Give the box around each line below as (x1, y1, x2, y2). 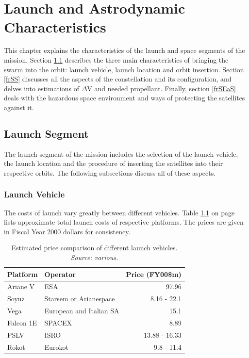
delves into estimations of (4, 83, 79, 93)
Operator (44, 269, 76, 279)
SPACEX (44, 318, 72, 328)
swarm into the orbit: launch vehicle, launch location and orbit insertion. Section (4, 64, 244, 74)
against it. (4, 102, 34, 112)
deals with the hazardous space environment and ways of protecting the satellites (4, 93, 245, 103)
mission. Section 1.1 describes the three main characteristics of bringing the (4, 54, 229, 65)
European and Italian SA (44, 306, 119, 316)
